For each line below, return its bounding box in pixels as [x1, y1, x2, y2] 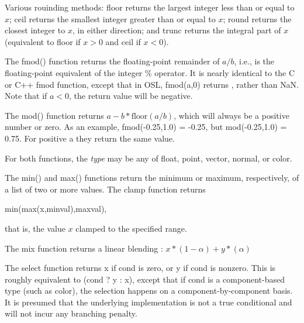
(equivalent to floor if [5, 35, 81, 47]
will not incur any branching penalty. [5, 307, 137, 319]
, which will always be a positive [174, 109, 289, 121]
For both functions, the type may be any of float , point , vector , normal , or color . [5, 152, 292, 164]
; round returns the [223, 12, 292, 25]
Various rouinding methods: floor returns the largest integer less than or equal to [5, 1, 295, 13]
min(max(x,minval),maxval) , [5, 202, 107, 215]
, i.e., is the [234, 55, 275, 67]
